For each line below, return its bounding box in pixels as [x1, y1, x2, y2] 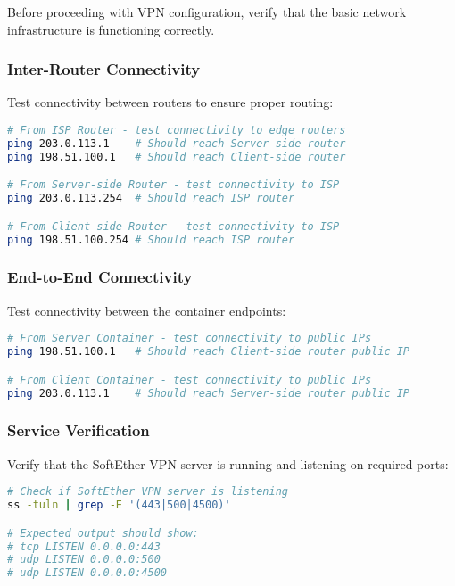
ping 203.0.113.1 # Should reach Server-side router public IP [7, 386, 410, 400]
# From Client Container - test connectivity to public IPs [7, 373, 372, 386]
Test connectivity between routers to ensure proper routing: [7, 93, 334, 111]
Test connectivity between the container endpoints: [7, 301, 286, 319]
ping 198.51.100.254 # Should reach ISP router [7, 233, 295, 246]
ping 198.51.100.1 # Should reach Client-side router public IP [7, 345, 410, 359]
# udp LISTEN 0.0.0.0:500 [7, 553, 161, 566]
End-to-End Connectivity [7, 266, 193, 288]
